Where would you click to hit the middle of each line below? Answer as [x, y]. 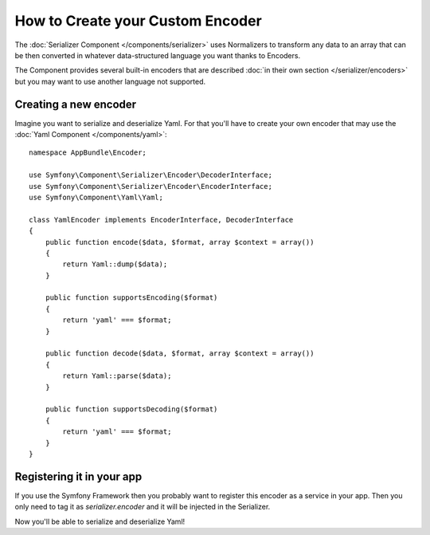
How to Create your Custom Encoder [138, 21]
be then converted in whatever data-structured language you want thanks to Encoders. [158, 55]
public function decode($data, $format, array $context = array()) [180, 354]
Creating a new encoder [76, 104]
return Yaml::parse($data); [117, 376]
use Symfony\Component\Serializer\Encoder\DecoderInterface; [150, 175]
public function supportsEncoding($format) [131, 298]
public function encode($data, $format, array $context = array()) [180, 242]
